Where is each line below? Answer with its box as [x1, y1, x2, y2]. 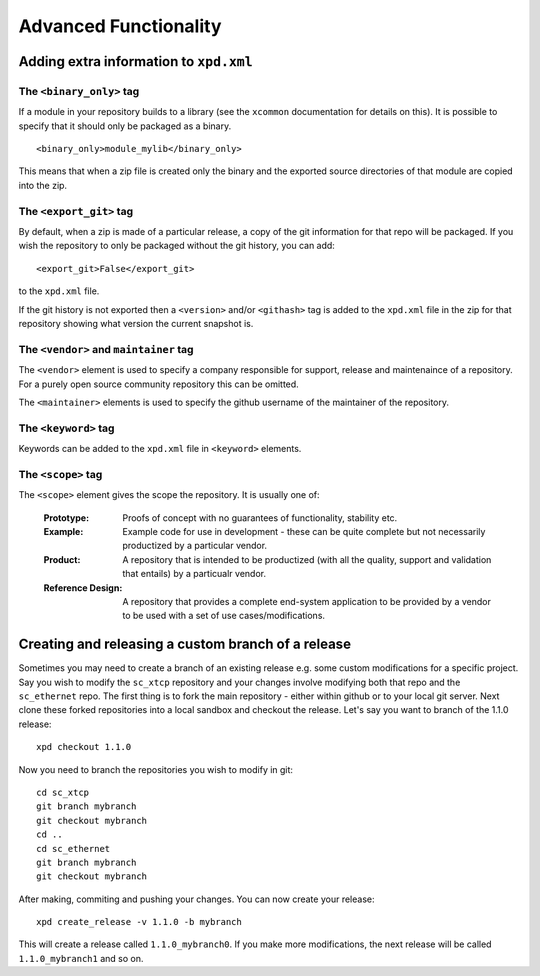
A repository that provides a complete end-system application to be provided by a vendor [122, 595, 492, 607]
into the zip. [18, 179, 68, 191]
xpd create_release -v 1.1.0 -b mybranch [36, 916, 242, 928]
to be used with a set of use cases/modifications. [122, 610, 325, 622]
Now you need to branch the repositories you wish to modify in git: [18, 763, 294, 775]
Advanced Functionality [18, 15, 222, 37]
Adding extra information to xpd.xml [18, 53, 254, 70]
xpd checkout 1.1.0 [36, 741, 132, 753]
